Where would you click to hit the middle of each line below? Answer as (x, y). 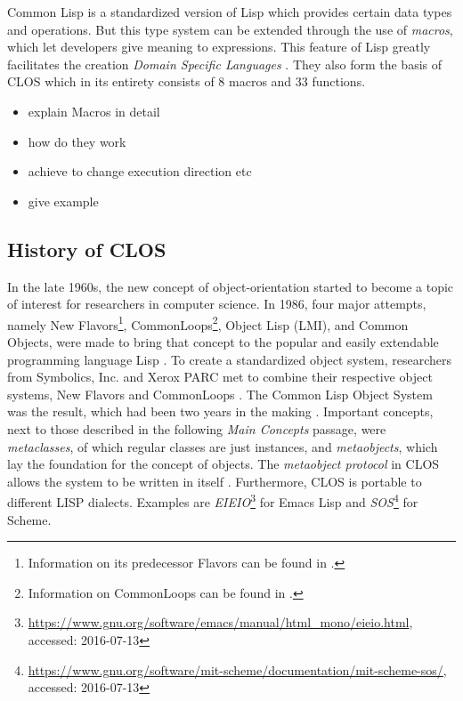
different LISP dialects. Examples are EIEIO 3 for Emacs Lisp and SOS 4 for (213, 500)
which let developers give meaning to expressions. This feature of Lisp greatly (219, 47)
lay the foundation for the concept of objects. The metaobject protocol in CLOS (223, 464)
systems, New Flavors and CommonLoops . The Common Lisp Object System (220, 394)
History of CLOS (87, 249)
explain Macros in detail (94, 111)
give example (63, 201)
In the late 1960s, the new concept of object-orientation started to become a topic (231, 286)
